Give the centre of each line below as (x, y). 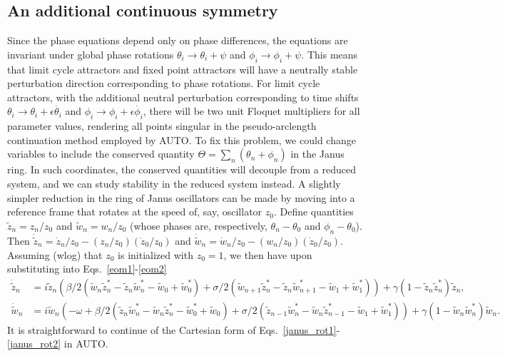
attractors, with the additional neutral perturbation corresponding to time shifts (183, 97)
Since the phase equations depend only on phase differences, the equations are (178, 40)
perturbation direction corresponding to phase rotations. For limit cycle (164, 83)
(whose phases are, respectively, (199, 225)
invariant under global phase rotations (91, 54)
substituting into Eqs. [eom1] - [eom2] (87, 269)
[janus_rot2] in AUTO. (58, 344)
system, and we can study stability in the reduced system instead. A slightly (174, 183)
